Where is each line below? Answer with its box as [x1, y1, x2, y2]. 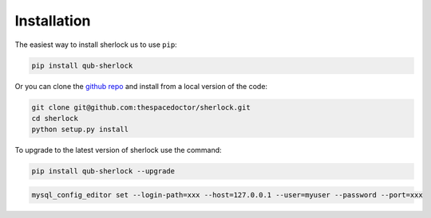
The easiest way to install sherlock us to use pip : [14, 40, 177, 49]
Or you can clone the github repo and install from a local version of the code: [14, 81, 267, 91]
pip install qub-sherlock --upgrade [31, 167, 176, 176]
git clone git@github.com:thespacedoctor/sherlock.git [31, 103, 251, 111]
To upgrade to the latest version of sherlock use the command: [14, 146, 223, 155]
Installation [14, 12, 91, 29]
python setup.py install [31, 125, 129, 134]
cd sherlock [31, 114, 79, 123]
